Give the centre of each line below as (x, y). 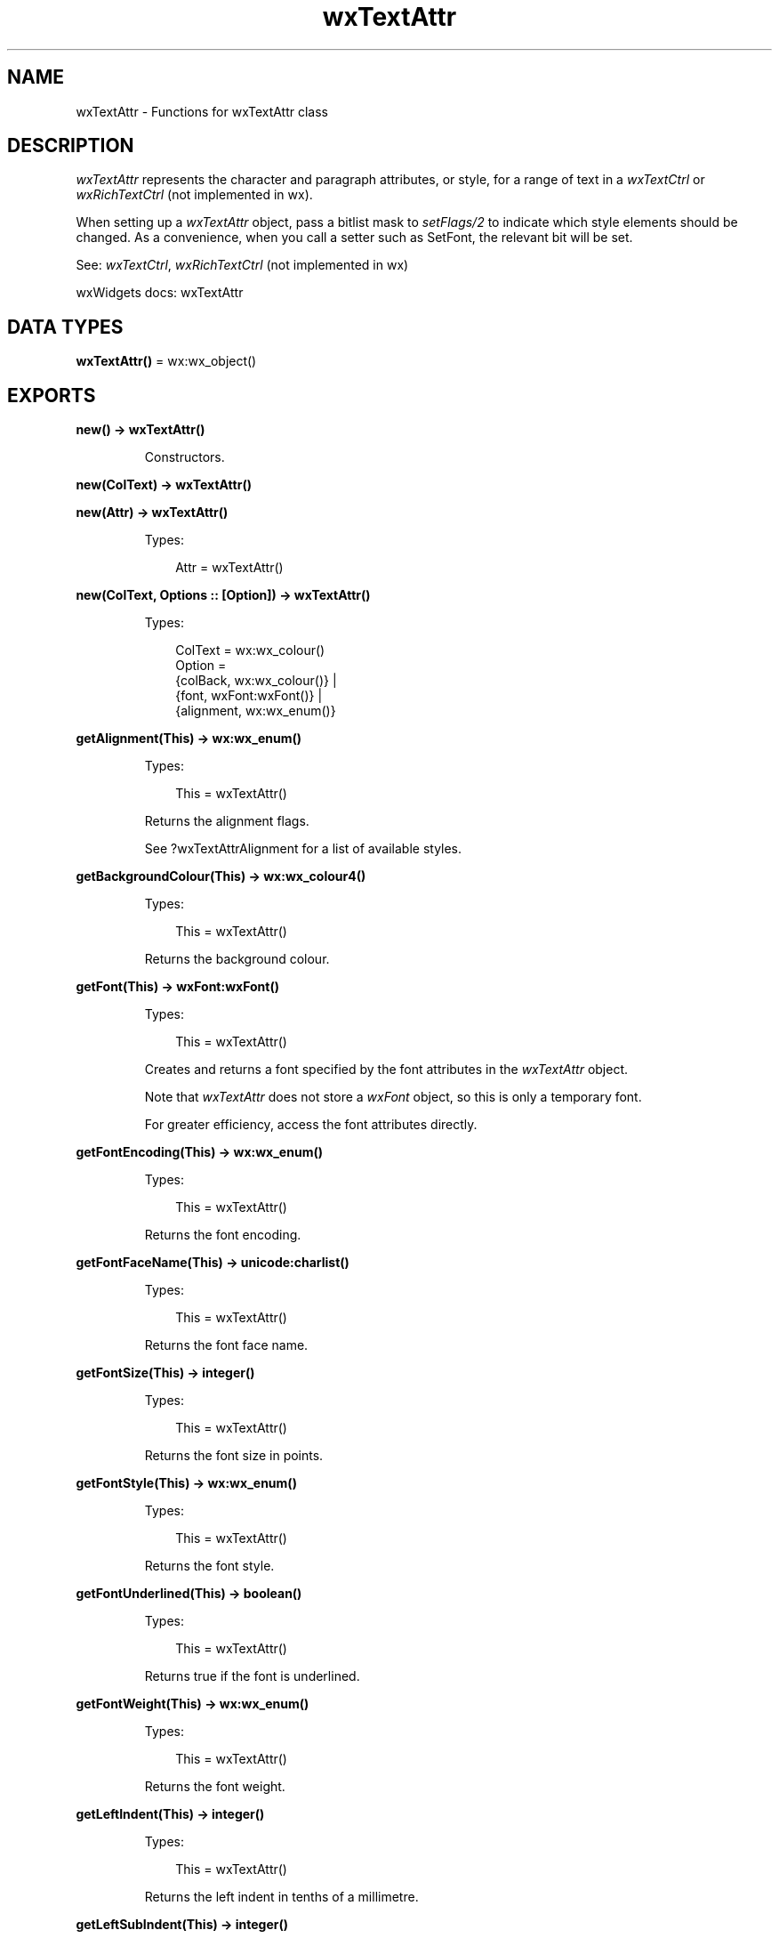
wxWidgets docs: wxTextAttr (160, 293)
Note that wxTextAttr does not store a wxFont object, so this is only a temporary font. (393, 1097)
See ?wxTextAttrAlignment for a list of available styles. (303, 849)
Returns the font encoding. (223, 1235)
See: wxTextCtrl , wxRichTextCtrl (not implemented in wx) (242, 265)
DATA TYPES (65, 327)
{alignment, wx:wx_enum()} (256, 711)
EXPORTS (52, 395)
